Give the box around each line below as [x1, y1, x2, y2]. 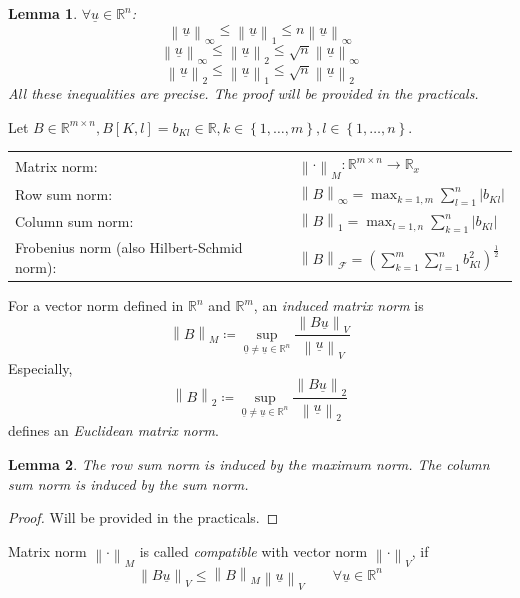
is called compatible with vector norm [139, 540, 368, 561]
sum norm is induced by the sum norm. [8, 473, 249, 494]
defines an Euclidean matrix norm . [8, 420, 219, 441]
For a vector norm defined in [8, 295, 184, 316]
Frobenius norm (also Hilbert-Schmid [15, 237, 243, 258]
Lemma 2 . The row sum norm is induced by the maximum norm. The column [8, 453, 490, 474]
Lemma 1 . [8, 3, 78, 23]
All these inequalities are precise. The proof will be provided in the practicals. [8, 83, 479, 104]
